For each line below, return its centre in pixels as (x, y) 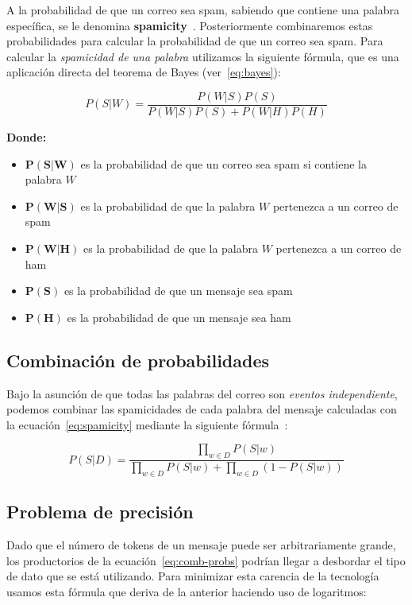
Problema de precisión (100, 512)
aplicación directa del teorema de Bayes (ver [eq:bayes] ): (144, 72)
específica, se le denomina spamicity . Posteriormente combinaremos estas (190, 25)
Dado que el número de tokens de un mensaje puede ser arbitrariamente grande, (201, 545)
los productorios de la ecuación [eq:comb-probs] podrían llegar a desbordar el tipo (206, 560)
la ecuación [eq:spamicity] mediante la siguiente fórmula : (147, 424)
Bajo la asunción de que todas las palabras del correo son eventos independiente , (202, 393)
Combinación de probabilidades (138, 360)
